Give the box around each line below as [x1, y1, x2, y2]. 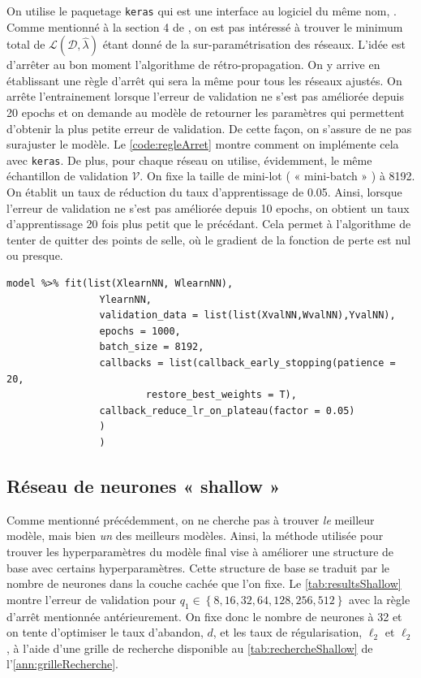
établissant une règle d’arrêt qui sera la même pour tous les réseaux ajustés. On [6, 71, 402, 89]
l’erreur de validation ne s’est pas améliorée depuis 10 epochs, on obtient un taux [6, 199, 410, 216]
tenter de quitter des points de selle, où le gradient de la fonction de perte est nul [6, 231, 411, 248]
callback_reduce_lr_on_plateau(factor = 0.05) [99, 404, 355, 417]
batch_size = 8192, [99, 341, 204, 353]
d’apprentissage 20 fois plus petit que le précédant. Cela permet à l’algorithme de [6, 215, 411, 232]
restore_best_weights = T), [145, 389, 297, 401]
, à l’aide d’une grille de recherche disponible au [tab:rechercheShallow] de [6, 639, 373, 656]
